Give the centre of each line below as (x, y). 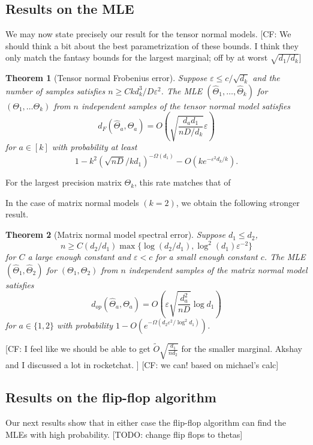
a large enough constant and (79, 257)
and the (266, 78)
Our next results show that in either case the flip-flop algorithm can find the (146, 422)
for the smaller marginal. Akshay (242, 349)
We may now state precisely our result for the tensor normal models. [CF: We (148, 34)
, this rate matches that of (183, 182)
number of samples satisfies (55, 90)
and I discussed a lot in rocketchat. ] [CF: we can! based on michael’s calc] (142, 365)
